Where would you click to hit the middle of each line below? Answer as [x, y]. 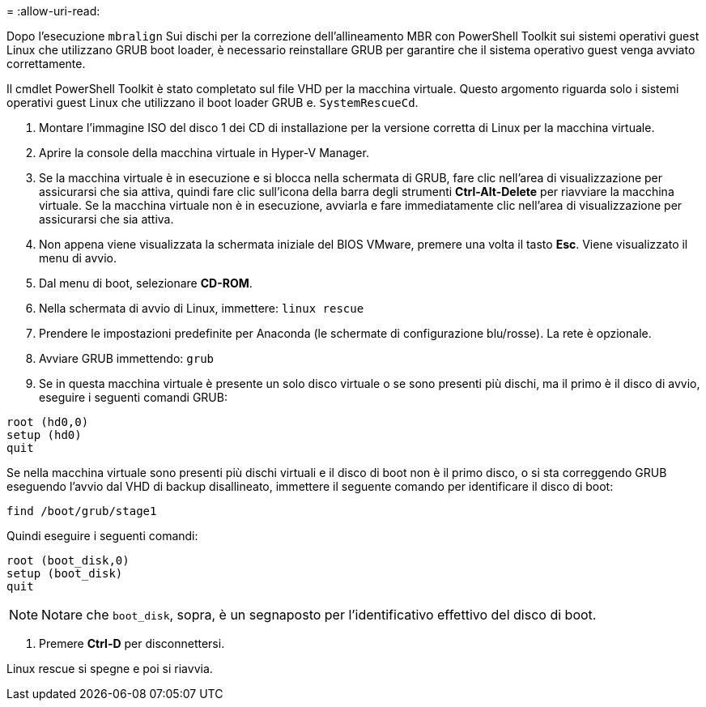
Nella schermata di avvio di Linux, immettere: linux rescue [202, 308]
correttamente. [46, 64]
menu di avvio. [78, 258]
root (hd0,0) [48, 422]
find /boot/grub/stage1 [82, 511]
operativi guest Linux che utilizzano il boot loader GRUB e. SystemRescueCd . [213, 102]
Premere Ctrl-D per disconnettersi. [132, 643]
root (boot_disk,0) [68, 560]
